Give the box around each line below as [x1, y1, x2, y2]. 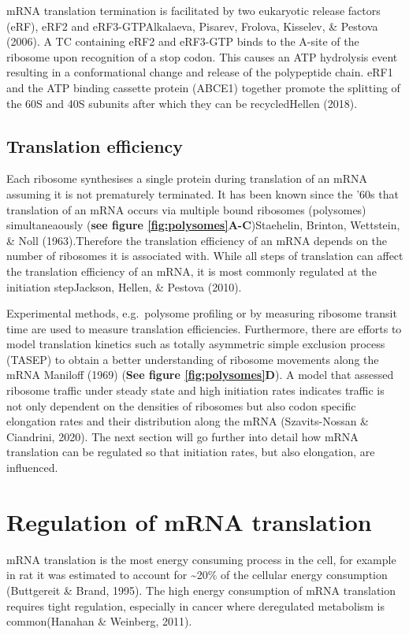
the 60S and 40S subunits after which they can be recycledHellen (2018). [6, 95, 358, 111]
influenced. [6, 459, 58, 476]
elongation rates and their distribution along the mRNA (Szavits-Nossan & [6, 413, 369, 429]
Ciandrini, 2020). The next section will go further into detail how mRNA [6, 428, 359, 444]
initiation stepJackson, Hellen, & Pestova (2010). [6, 278, 242, 295]
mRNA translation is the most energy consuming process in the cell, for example [6, 551, 396, 567]
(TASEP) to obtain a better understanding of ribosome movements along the [6, 351, 379, 367]
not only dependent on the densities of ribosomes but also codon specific [6, 397, 356, 414]
